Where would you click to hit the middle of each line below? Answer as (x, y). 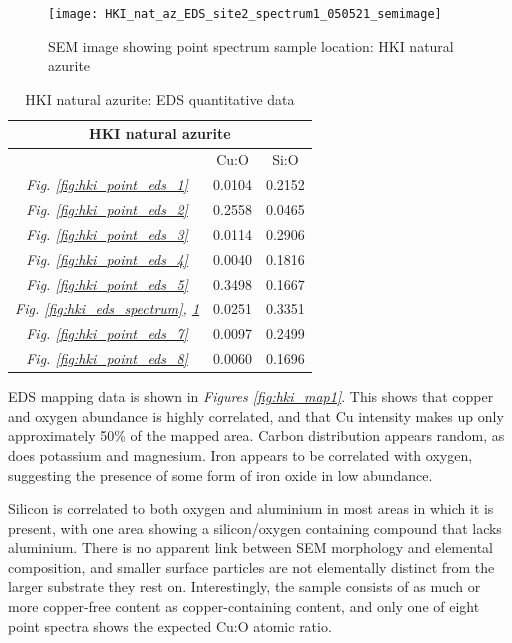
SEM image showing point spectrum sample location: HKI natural (251, 45)
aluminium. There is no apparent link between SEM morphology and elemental (250, 547)
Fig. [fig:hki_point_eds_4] (107, 258)
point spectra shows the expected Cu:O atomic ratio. (170, 625)
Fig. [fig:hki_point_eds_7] (107, 333)
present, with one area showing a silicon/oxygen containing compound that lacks (255, 527)
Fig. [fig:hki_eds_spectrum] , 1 (107, 308)
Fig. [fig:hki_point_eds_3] (107, 233)
